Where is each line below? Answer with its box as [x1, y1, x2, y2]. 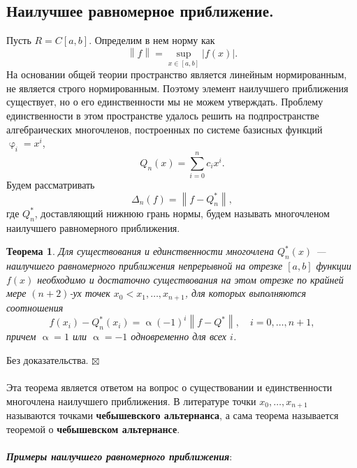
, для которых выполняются [184, 286, 307, 300]
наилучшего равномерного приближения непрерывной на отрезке [6, 258, 283, 272]
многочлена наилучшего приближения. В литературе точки [6, 393, 256, 408]
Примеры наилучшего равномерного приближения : [6, 448, 233, 463]
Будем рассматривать [6, 177, 95, 192]
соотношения [6, 300, 64, 314]
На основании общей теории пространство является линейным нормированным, [6, 67, 347, 82]
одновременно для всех [131, 329, 227, 344]
